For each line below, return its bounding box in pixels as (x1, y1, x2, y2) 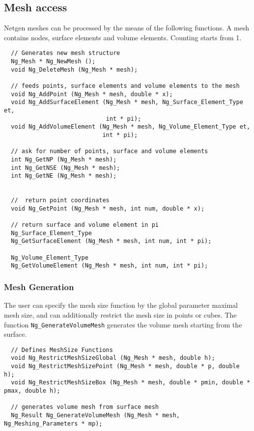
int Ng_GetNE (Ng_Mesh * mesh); (11, 172, 117, 180)
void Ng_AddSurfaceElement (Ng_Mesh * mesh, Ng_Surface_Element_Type (11, 99, 243, 106)
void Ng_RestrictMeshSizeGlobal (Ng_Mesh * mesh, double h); (11, 354, 215, 362)
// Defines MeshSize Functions (11, 346, 113, 353)
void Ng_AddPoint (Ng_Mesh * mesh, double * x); (11, 90, 173, 98)
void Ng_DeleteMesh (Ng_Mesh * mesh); (11, 66, 138, 73)
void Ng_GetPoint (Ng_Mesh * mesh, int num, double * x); (11, 205, 205, 212)
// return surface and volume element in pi (11, 221, 159, 229)
